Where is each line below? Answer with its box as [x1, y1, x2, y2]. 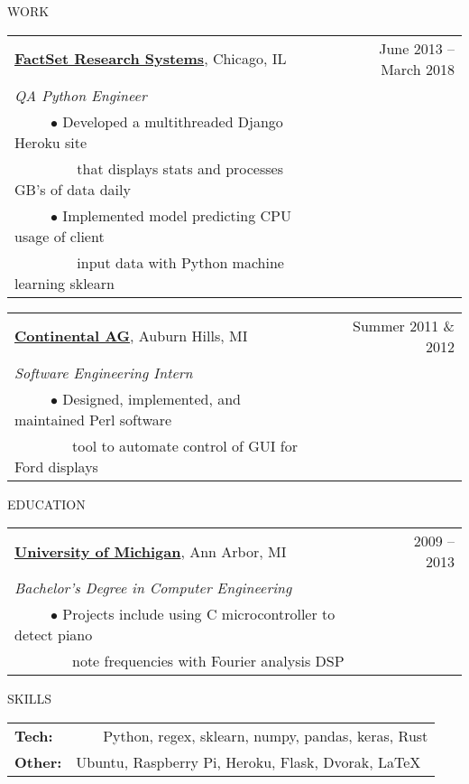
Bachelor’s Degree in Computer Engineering [14, 577, 292, 599]
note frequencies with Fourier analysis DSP [72, 650, 345, 672]
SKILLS [7, 689, 52, 708]
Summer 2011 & [353, 314, 455, 336]
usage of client [14, 225, 105, 247]
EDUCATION [7, 494, 86, 513]
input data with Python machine [77, 251, 284, 273]
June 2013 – [379, 37, 455, 59]
